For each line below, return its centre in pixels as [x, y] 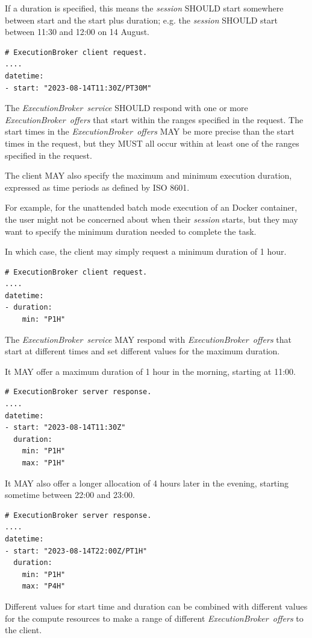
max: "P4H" [44, 586]
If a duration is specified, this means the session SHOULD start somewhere [144, 8]
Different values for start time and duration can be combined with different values [156, 606]
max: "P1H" [44, 463]
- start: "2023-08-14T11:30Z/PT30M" [78, 88]
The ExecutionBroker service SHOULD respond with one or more [126, 108]
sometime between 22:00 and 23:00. [70, 495]
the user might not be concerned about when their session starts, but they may [151, 219]
